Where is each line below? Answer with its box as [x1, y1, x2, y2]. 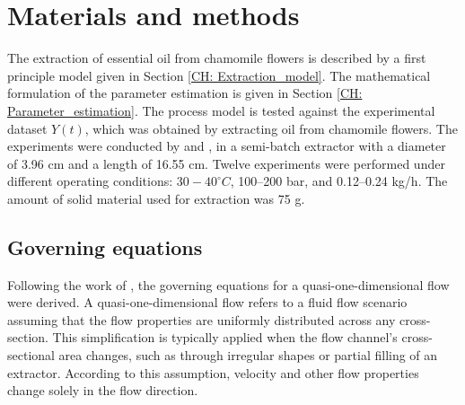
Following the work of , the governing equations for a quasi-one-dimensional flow [7, 275, 450, 294]
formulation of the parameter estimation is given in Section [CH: [7, 84, 363, 102]
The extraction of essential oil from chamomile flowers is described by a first [7, 48, 426, 67]
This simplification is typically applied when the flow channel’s [52, 328, 398, 347]
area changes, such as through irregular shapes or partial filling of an [58, 346, 438, 365]
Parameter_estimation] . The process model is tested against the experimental [7, 101, 435, 119]
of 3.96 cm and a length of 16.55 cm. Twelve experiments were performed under [7, 154, 445, 172]
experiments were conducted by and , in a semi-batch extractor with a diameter [7, 136, 446, 155]
